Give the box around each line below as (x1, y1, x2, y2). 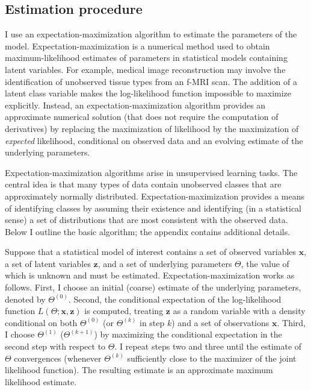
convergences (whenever (14, 351, 102, 364)
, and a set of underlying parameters (97, 257, 232, 269)
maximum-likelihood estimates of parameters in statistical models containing (5, 51, 288, 64)
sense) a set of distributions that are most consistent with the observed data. (5, 213, 288, 226)
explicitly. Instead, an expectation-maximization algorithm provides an (5, 98, 266, 111)
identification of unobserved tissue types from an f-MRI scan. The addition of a (5, 75, 298, 87)
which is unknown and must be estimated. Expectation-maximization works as (5, 269, 295, 281)
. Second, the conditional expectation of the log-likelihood (68, 292, 282, 305)
